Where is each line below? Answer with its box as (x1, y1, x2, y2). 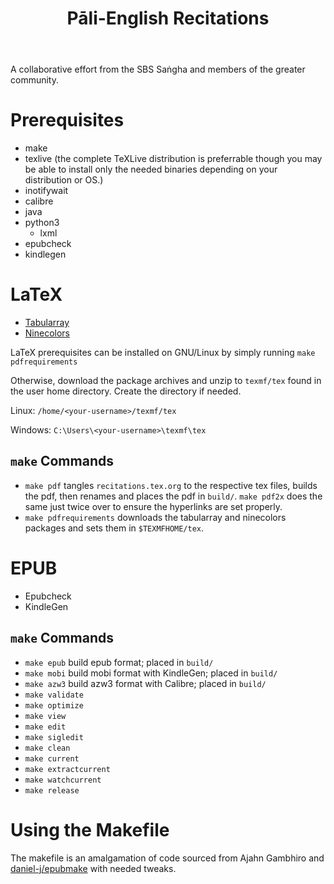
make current (24, 753, 80, 764)
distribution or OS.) (24, 174, 104, 186)
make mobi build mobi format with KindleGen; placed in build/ (24, 667, 278, 679)
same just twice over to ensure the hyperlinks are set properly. (24, 500, 283, 512)
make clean (24, 743, 71, 753)
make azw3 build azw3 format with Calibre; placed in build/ (24, 677, 267, 689)
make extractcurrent (24, 764, 111, 774)
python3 (24, 217, 60, 229)
